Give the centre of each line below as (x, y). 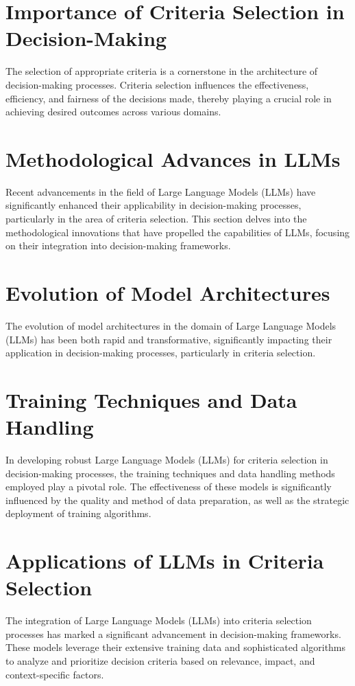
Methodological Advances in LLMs (173, 158)
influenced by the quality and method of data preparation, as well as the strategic (177, 500)
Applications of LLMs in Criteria (165, 561)
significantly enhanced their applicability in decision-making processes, (154, 205)
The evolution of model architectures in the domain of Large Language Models (171, 325)
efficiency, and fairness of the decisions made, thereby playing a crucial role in (169, 98)
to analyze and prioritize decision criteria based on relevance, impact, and (160, 661)
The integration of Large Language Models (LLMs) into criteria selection (159, 620)
